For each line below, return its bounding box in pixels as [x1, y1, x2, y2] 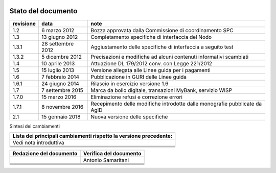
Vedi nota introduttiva [12, 139, 64, 146]
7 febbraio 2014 [41, 73, 79, 80]
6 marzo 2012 [41, 27, 75, 34]
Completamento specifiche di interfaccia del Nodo [90, 33, 212, 40]
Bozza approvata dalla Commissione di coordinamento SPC [90, 27, 234, 34]
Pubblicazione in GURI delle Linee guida [90, 73, 187, 80]
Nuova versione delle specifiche [90, 113, 168, 120]
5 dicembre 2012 [41, 53, 82, 60]
